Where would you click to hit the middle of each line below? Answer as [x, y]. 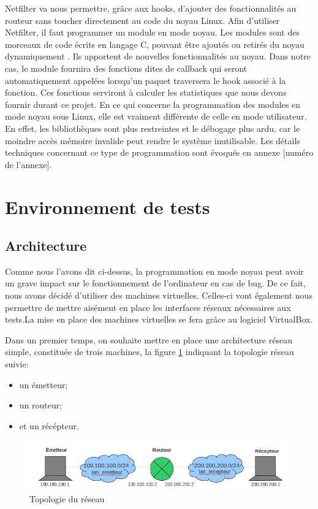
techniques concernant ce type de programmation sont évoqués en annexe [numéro [159, 152]
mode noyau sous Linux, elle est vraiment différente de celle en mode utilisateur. [156, 116]
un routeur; [41, 405]
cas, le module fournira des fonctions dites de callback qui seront [126, 68]
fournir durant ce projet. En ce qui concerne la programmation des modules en [153, 104]
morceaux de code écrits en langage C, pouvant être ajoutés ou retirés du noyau [155, 44]
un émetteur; [44, 384]
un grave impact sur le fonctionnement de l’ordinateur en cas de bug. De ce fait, [155, 283]
